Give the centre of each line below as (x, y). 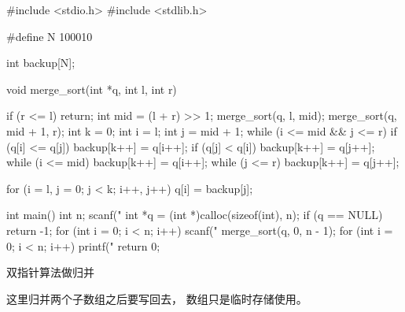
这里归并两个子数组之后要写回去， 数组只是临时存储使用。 (157, 298)
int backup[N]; (41, 63)
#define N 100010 (50, 36)
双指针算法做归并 (50, 272)
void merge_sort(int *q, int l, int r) (92, 89)
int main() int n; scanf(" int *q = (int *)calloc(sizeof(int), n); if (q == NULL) (195, 215)
